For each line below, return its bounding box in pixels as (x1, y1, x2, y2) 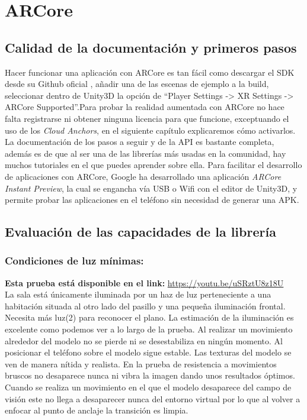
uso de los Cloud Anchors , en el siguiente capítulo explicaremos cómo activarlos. (5, 124, 296, 136)
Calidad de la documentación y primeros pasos (5, 38, 297, 56)
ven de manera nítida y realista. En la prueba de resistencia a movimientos (5, 357, 277, 370)
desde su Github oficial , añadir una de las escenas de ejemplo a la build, (5, 77, 269, 90)
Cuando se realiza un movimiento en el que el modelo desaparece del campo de (5, 381, 292, 393)
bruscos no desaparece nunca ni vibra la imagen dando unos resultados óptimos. (5, 369, 295, 382)
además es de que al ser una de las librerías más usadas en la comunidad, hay (5, 147, 286, 159)
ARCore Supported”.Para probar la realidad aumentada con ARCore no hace (5, 101, 284, 113)
